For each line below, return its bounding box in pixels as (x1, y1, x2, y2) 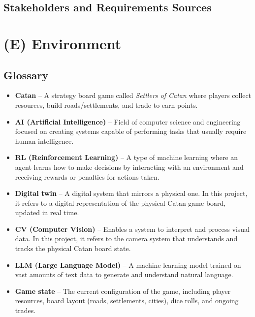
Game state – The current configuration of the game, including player (15, 285, 231, 296)
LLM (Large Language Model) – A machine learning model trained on (15, 259, 241, 270)
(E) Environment (3, 33, 122, 53)
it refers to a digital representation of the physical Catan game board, (15, 197, 226, 208)
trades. (15, 305, 36, 316)
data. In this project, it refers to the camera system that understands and (15, 233, 238, 244)
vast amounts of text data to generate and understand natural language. (15, 269, 233, 280)
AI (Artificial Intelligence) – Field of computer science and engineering (15, 116, 241, 127)
